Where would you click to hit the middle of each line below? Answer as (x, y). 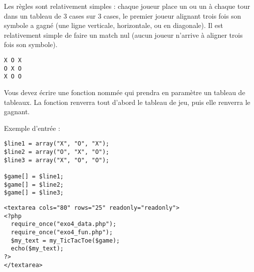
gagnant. (17, 111)
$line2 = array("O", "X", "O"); (57, 152)
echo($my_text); (37, 249)
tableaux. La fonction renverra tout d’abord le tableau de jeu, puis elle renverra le (127, 102)
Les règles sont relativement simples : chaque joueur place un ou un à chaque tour (127, 6)
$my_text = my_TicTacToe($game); (65, 240)
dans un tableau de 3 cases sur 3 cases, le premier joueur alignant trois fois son (123, 15)
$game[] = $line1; (34, 176)
